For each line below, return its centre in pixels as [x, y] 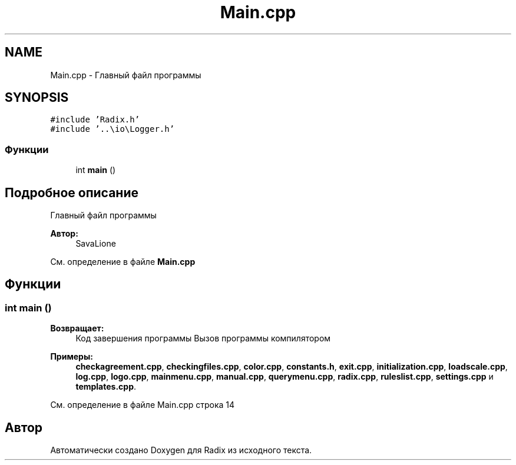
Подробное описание [72, 192]
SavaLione [96, 244]
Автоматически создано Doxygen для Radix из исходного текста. [181, 450]
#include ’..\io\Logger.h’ [113, 129]
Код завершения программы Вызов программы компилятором [203, 338]
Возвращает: [77, 328]
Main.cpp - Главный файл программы [126, 75]
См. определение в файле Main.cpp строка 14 [143, 405]
